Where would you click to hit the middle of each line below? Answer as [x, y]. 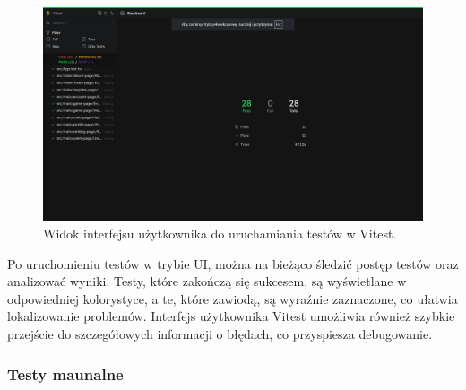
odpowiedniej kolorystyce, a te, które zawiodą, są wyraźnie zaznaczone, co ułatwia [233, 298]
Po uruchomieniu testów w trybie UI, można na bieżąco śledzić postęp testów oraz [233, 263]
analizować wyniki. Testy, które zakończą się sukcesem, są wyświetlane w [207, 281]
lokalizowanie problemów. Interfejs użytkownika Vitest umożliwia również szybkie [231, 316]
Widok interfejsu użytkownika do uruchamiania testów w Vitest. [220, 234]
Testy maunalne [65, 373]
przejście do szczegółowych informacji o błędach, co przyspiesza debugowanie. [220, 334]
